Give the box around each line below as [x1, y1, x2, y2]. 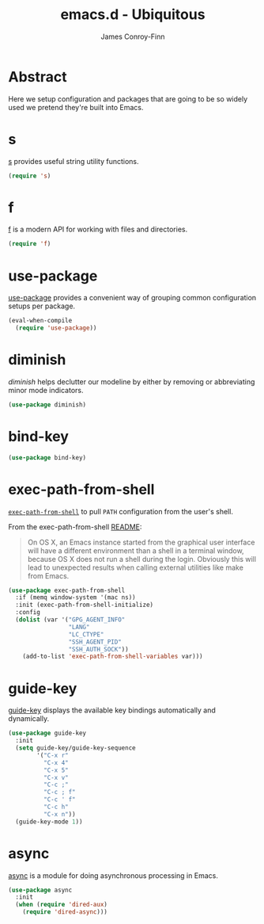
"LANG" [68, 623, 90, 631]
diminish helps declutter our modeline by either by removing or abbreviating [8, 376, 255, 386]
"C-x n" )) [43, 810, 77, 818]
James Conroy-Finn [100, 32, 165, 41]
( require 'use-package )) [15, 324, 97, 332]
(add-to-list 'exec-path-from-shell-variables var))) [22, 652, 203, 661]
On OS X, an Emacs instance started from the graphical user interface [27, 537, 255, 547]
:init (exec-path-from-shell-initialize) [15, 601, 154, 609]
